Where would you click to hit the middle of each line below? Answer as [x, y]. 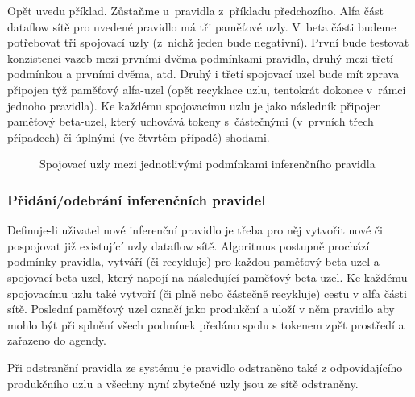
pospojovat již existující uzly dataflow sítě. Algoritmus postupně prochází [189, 245]
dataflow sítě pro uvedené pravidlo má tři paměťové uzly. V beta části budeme [202, 26]
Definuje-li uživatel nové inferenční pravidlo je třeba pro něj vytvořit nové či [195, 230]
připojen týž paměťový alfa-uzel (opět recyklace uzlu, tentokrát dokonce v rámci [207, 89]
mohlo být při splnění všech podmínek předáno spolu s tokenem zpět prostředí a [206, 324]
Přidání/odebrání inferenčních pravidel [137, 199]
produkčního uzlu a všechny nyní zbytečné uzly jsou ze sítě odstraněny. [183, 383]
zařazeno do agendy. [57, 340]
